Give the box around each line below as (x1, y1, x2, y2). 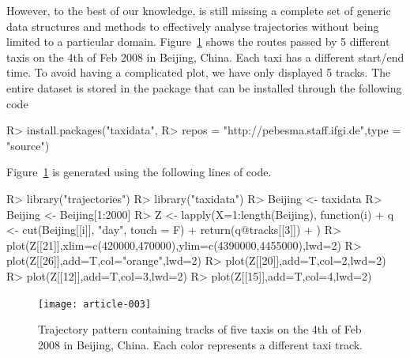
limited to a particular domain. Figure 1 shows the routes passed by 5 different (6, 33, 390, 50)
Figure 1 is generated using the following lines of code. (6, 164, 272, 180)
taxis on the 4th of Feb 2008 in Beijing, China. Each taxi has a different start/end (6, 48, 404, 65)
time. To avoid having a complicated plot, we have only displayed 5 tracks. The (6, 64, 391, 81)
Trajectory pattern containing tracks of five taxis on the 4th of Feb (38, 321, 362, 337)
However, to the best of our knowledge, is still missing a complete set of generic (6, 2, 391, 18)
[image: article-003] (38, 298, 152, 310)
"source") (6, 137, 50, 153)
